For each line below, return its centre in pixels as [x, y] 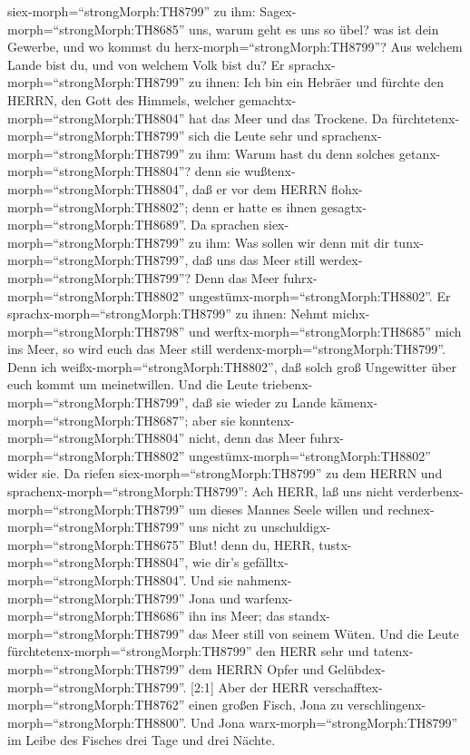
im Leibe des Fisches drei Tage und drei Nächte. [142, 740]
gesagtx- [343, 206]
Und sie [212, 580]
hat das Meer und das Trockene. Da [289, 118]
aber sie [214, 420]
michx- [351, 314]
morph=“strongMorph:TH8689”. [97, 225]
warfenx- [269, 598]
